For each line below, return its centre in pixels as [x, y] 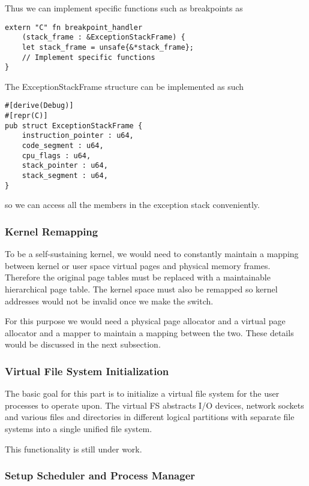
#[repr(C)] [26, 116]
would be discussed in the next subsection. [83, 344]
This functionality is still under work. [73, 449]
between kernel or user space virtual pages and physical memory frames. [138, 265]
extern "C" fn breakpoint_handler [74, 27]
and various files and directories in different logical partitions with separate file [150, 417]
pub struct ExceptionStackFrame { [74, 126]
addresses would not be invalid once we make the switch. [109, 301]
